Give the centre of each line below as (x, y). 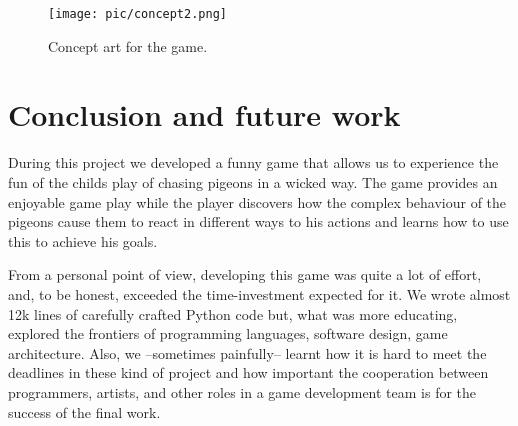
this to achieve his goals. (83, 240)
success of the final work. (84, 411)
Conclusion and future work (204, 114)
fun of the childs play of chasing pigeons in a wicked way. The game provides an (253, 181)
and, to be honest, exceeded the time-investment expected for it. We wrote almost (259, 293)
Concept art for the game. (128, 45)
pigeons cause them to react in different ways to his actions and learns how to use (258, 221)
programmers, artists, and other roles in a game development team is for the (242, 391)
